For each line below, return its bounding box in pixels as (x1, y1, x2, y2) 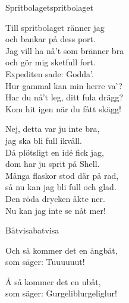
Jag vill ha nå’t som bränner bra (5, 44, 124, 56)
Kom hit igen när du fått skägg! (5, 102, 121, 115)
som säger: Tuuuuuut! (5, 255, 85, 268)
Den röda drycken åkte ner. (5, 192, 105, 204)
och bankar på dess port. (5, 33, 96, 45)
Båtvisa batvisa (5, 224, 59, 236)
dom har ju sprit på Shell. (5, 157, 100, 170)
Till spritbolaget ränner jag (5, 21, 105, 33)
